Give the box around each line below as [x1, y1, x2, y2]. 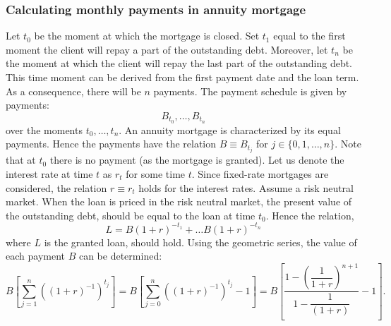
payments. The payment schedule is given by [153, 83, 347, 98]
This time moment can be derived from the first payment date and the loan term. [6, 70, 359, 84]
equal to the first [273, 28, 346, 43]
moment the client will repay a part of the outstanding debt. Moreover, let [6, 42, 328, 56]
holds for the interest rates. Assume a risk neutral [138, 180, 354, 195]
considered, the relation [6, 180, 107, 195]
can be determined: [78, 248, 162, 263]
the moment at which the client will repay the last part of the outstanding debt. [6, 56, 353, 71]
